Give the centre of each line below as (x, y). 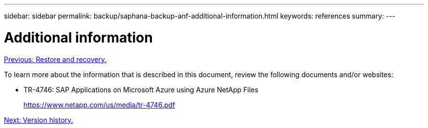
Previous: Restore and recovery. (55, 59)
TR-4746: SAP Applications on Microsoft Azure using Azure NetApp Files (141, 89)
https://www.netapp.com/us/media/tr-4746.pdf (99, 105)
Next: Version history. (39, 120)
